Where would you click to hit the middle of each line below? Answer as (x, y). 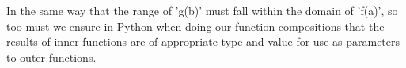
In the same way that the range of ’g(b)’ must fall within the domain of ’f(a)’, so (202, 10)
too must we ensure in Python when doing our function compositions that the (195, 26)
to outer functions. (51, 57)
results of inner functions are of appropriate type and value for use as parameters (203, 42)
